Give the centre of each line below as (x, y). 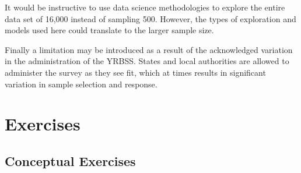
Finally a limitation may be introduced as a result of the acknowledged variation (149, 49)
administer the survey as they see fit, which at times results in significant (135, 72)
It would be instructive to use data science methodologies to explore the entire (145, 7)
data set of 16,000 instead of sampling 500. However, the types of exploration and (150, 18)
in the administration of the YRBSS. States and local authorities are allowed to (147, 61)
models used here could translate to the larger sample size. (109, 30)
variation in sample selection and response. (81, 84)
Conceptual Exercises (70, 160)
